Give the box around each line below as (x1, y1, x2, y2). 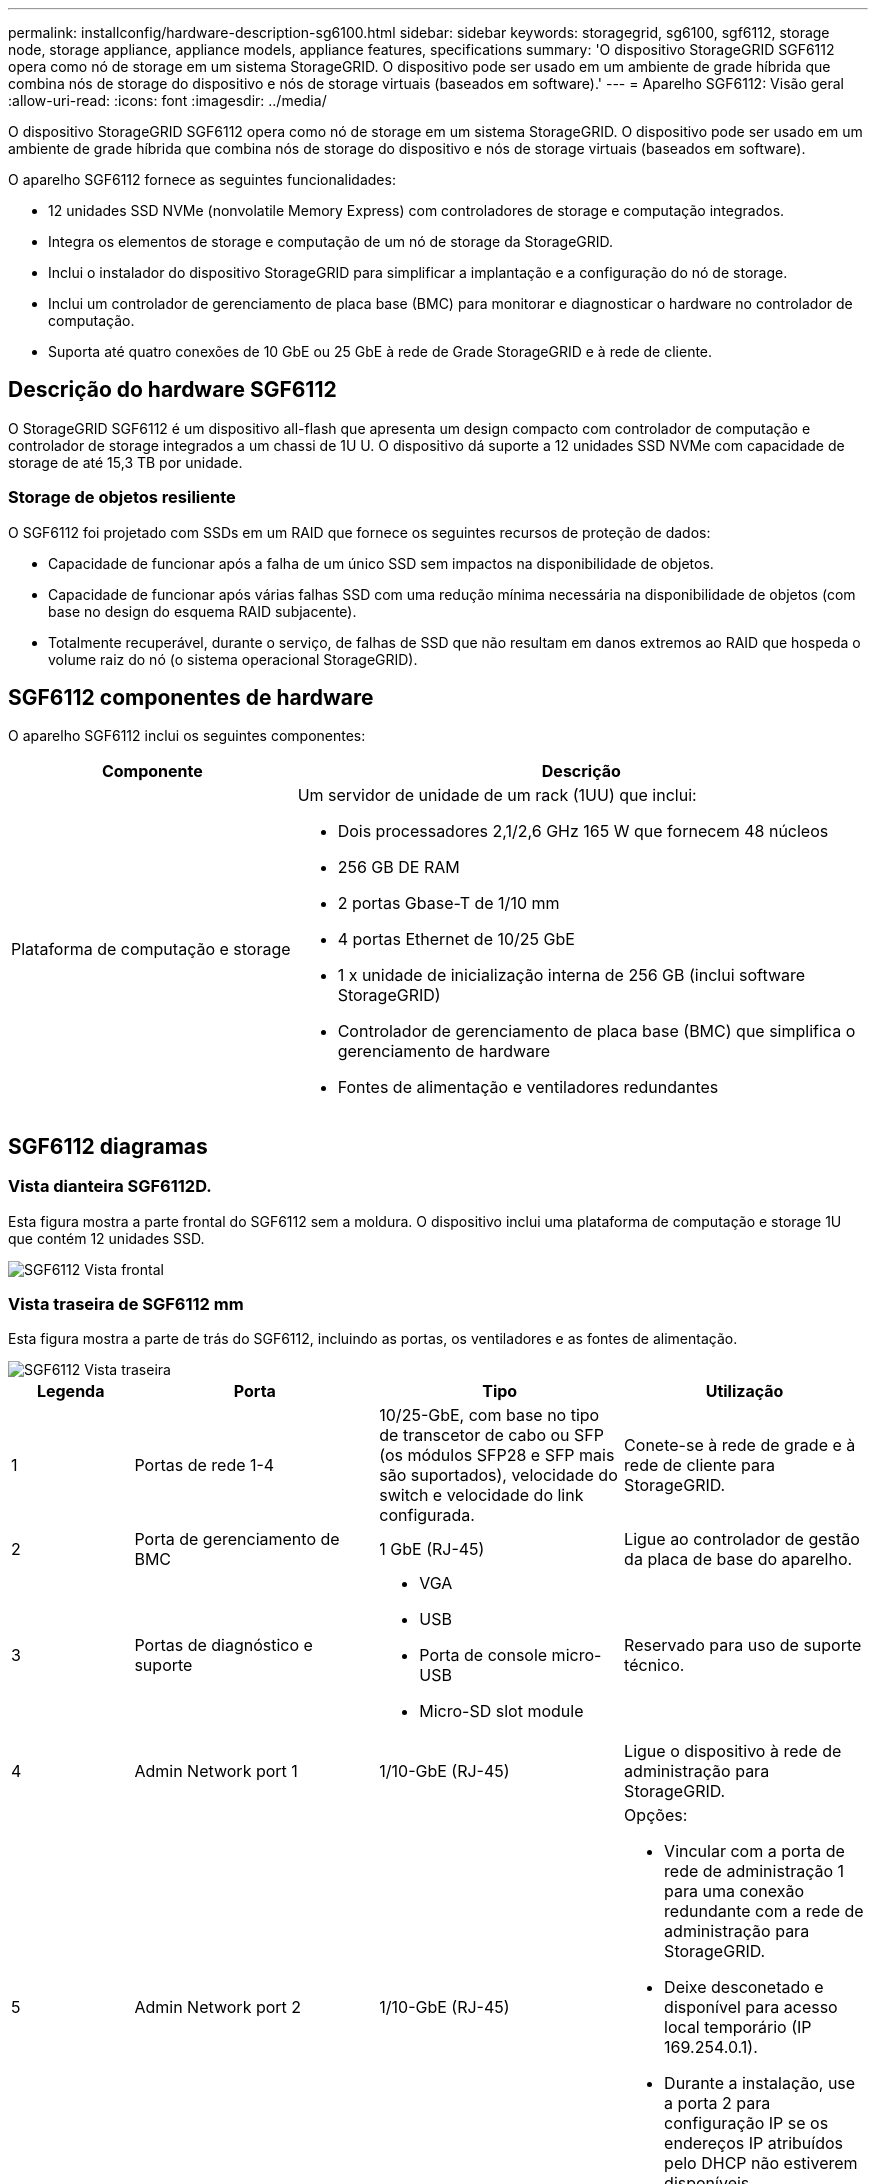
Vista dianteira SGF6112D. (8, 1176, 212, 1197)
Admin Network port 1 (134, 1761, 298, 1782)
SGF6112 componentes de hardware (8, 685, 374, 711)
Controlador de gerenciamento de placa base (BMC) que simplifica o (337, 1021, 856, 1042)
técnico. (624, 1655, 685, 1676)
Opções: (624, 1805, 688, 1826)
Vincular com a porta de (664, 1841, 845, 1862)
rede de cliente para (624, 1455, 775, 1476)
